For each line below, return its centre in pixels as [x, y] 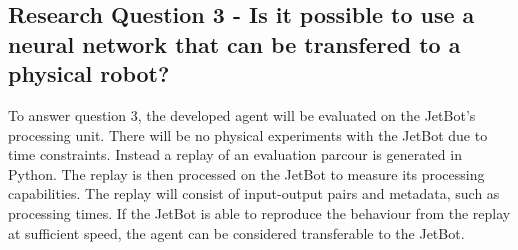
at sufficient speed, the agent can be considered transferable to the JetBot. [236, 232]
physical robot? [89, 73]
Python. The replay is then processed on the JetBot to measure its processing [246, 173]
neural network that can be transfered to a [234, 43]
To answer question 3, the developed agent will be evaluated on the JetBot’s [242, 114]
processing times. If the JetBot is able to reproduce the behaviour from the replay [259, 212]
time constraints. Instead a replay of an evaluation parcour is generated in [235, 154]
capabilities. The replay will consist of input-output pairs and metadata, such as [254, 193]
